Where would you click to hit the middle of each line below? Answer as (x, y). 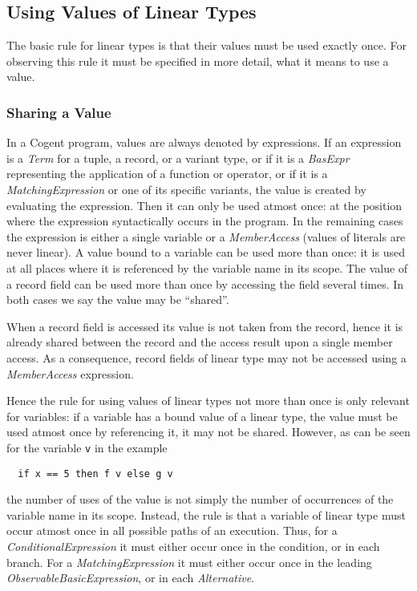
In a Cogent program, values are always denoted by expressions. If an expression (204, 142)
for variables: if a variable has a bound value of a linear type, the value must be (202, 416)
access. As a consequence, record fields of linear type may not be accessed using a (206, 357)
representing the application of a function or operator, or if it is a (167, 174)
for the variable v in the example (87, 447)
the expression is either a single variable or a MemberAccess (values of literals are (206, 236)
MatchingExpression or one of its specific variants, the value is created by (186, 189)
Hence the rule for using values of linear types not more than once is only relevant (208, 401)
